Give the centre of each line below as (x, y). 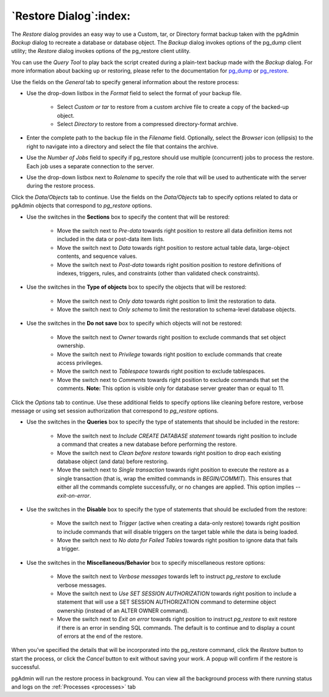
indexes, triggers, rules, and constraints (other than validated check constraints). (158, 273)
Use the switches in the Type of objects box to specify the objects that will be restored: (136, 287)
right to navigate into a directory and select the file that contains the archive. (122, 146)
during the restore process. (61, 186)
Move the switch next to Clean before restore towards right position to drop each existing (169, 453)
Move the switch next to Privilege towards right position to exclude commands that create (170, 354)
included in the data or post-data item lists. (111, 239)
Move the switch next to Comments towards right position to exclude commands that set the (173, 380)
